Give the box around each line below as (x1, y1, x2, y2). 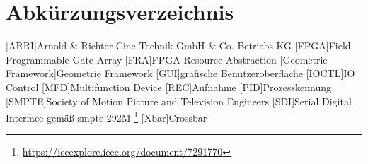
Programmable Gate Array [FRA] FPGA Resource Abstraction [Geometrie (6, 52, 328, 66)
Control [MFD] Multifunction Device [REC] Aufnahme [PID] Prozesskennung (6, 79, 332, 94)
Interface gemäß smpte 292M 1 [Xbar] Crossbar (6, 108, 207, 124)
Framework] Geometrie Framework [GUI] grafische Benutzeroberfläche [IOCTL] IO (6, 66, 355, 81)
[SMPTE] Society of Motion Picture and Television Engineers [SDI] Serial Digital (6, 93, 352, 108)
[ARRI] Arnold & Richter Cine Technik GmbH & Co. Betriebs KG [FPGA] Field (6, 38, 351, 53)
